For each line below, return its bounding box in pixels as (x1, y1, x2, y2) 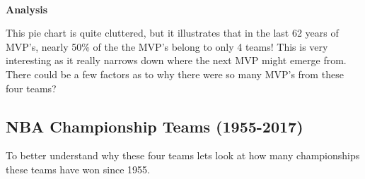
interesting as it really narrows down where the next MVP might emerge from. (6, 53, 347, 68)
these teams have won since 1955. (6, 161, 150, 176)
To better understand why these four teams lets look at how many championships (6, 148, 360, 163)
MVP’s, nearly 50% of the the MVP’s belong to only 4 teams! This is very (6, 39, 328, 54)
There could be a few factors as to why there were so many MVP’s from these (6, 66, 344, 81)
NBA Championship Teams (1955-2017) (6, 115, 303, 137)
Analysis (6, 1, 48, 16)
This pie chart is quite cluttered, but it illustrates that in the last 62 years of (6, 25, 339, 40)
